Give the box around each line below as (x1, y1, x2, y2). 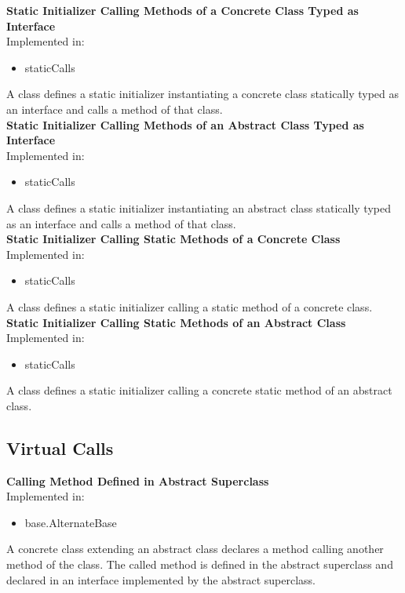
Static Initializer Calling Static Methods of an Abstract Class (6, 314, 346, 330)
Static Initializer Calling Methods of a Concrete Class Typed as (6, 2, 359, 18)
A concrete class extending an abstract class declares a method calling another (6, 540, 384, 557)
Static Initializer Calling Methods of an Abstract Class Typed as (6, 116, 364, 133)
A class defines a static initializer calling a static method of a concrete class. (6, 298, 373, 315)
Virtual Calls (6, 435, 114, 460)
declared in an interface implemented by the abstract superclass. (6, 571, 316, 588)
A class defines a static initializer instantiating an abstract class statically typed (6, 199, 391, 216)
